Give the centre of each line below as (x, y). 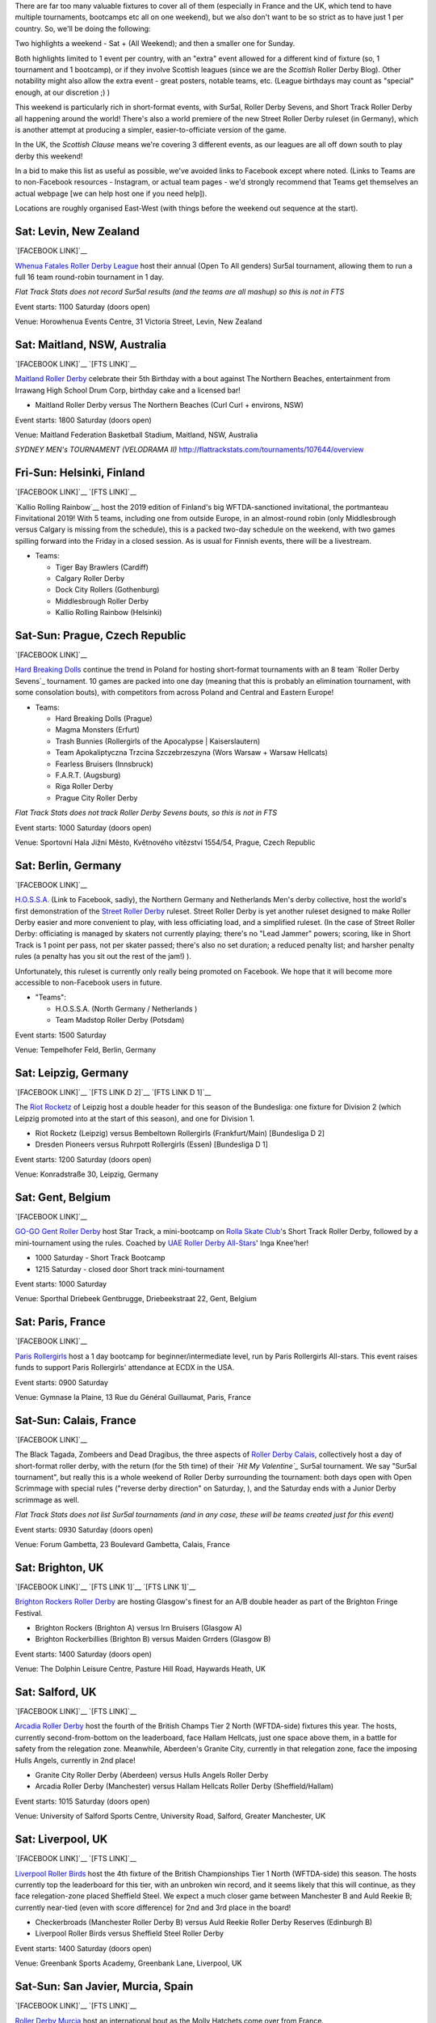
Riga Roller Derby (84, 787)
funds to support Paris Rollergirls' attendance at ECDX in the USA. (125, 1368)
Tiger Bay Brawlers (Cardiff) (102, 567)
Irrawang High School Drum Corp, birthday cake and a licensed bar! (128, 390)
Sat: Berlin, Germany (68, 865)
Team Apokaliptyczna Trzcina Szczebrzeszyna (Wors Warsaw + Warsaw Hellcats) (192, 753)
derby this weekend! (49, 156)
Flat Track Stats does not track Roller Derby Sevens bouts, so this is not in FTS (146, 812)
